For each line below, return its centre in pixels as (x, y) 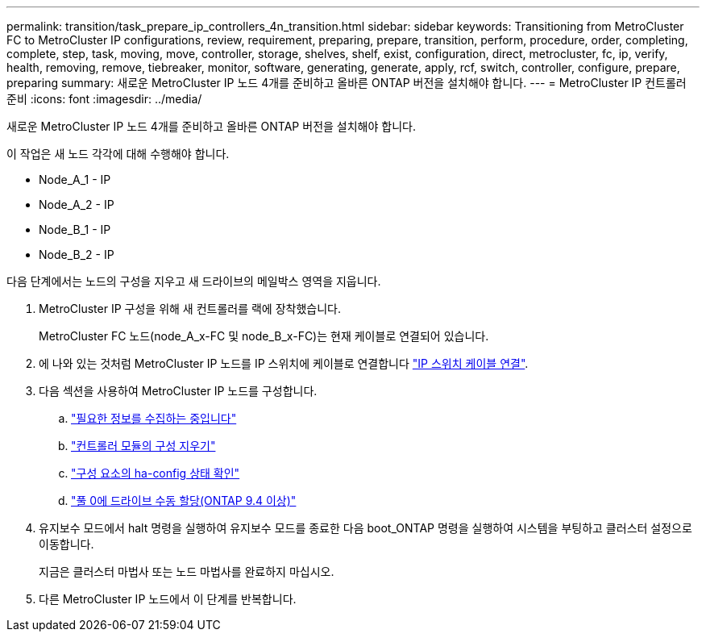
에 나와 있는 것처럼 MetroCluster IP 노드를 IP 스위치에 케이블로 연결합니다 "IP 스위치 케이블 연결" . (284, 363)
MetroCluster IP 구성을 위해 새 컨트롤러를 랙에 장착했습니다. (190, 309)
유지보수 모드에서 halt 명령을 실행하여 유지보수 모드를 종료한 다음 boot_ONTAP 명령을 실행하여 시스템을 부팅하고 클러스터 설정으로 (365, 528)
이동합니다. (66, 544)
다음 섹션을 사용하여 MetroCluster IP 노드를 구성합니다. (178, 391)
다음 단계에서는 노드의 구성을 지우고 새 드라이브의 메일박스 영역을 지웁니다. (194, 281)
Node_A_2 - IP (77, 204)
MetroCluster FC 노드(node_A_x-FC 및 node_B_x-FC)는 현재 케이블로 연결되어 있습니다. (264, 336)
